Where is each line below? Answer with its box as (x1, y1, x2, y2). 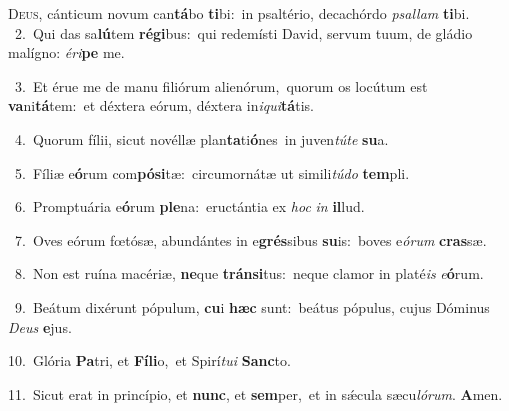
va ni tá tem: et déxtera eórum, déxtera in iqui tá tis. (8, 95, 314, 116)
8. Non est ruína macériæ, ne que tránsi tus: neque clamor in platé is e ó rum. (14, 263, 484, 284)
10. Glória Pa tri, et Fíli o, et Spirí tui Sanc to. (8, 350, 291, 371)
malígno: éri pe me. (8, 42, 125, 63)
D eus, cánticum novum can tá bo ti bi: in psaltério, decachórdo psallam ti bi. (8, 3, 470, 23)
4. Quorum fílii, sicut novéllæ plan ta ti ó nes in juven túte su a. (14, 128, 389, 149)
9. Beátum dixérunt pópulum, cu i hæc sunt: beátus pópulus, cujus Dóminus (14, 296, 490, 317)
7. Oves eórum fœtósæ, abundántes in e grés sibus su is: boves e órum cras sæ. (14, 229, 487, 250)
